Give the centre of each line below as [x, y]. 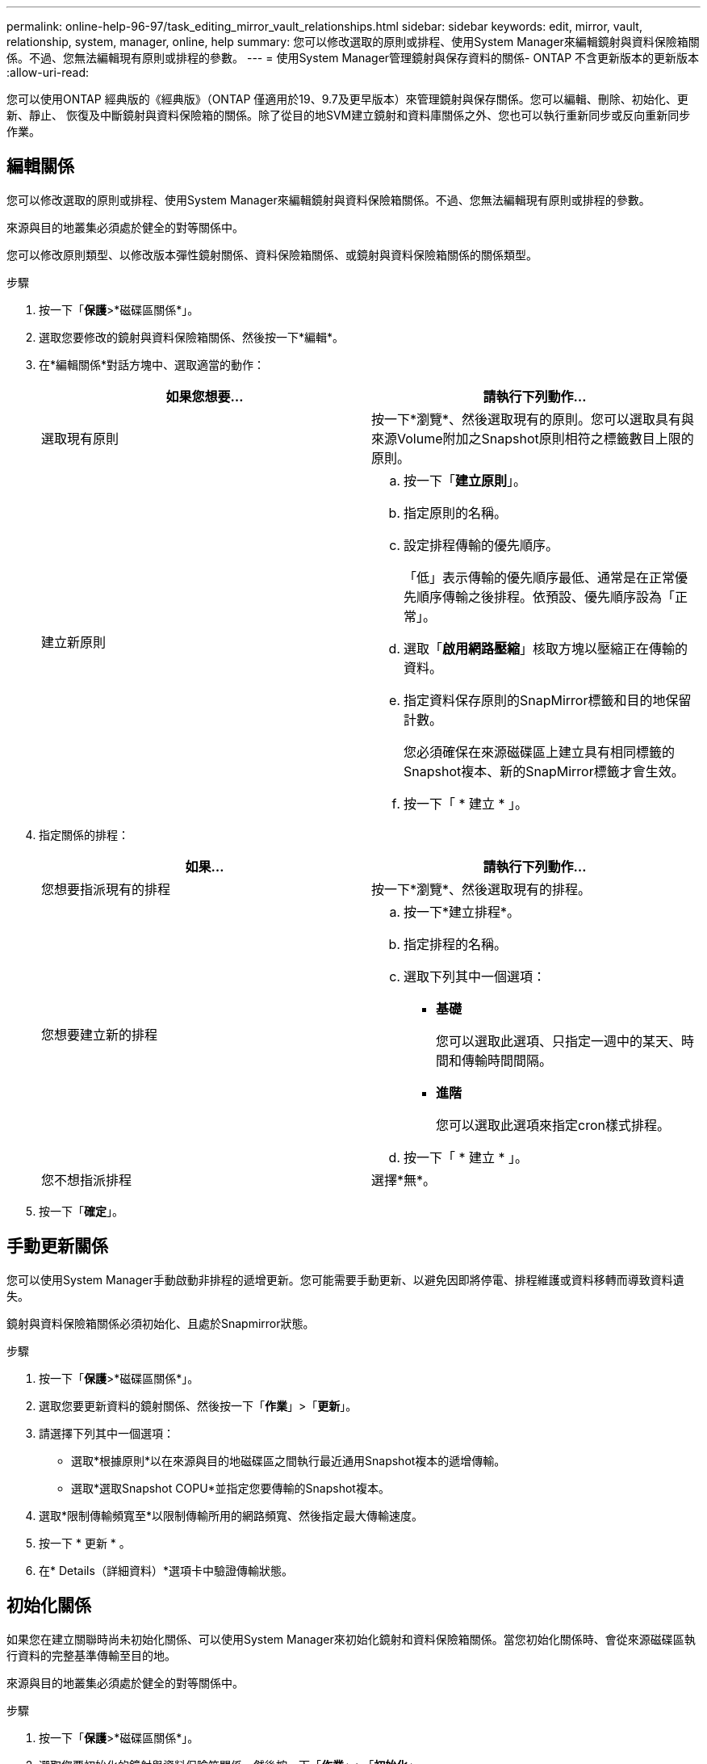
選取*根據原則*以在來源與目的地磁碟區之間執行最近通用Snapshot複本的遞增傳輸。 [289, 1460]
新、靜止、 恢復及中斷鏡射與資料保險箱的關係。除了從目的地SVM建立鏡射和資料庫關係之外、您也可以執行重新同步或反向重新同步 [349, 115]
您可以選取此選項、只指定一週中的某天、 [559, 1041]
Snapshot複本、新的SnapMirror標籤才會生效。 [544, 771]
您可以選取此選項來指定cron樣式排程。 [553, 1125]
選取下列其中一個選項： [475, 976]
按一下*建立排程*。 [462, 911]
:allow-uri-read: [48, 72]
